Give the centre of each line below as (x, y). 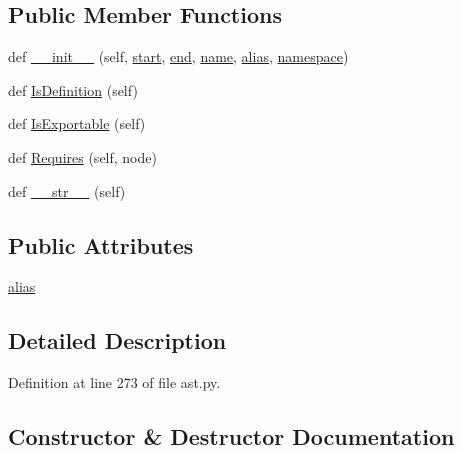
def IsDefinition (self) (73, 89)
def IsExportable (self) (77, 123)
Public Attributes (101, 244)
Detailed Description (117, 340)
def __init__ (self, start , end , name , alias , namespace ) (178, 56)
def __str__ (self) (67, 190)
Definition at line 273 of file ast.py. (114, 382)
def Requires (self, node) (82, 156)
